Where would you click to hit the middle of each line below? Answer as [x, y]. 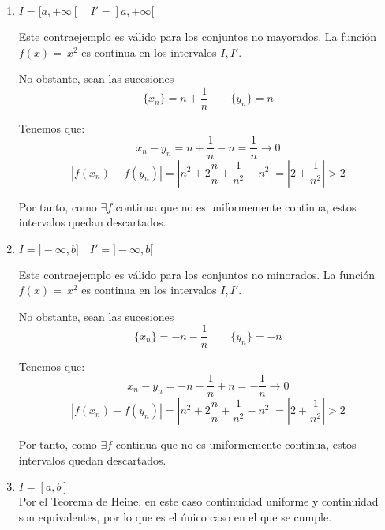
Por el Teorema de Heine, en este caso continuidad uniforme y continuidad [198, 501]
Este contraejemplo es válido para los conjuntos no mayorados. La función [197, 36]
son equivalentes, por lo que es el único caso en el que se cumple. [175, 516]
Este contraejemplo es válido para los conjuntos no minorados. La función [197, 274]
